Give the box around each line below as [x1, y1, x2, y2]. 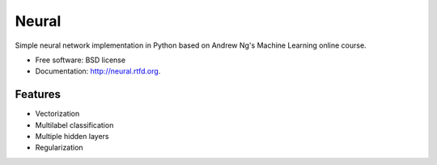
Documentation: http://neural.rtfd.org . [35, 66, 161, 76]
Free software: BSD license [35, 55, 125, 65]
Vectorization [35, 109, 80, 119]
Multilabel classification [35, 120, 114, 129]
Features [15, 87, 61, 101]
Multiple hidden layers [35, 132, 109, 142]
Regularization [35, 142, 84, 153]
